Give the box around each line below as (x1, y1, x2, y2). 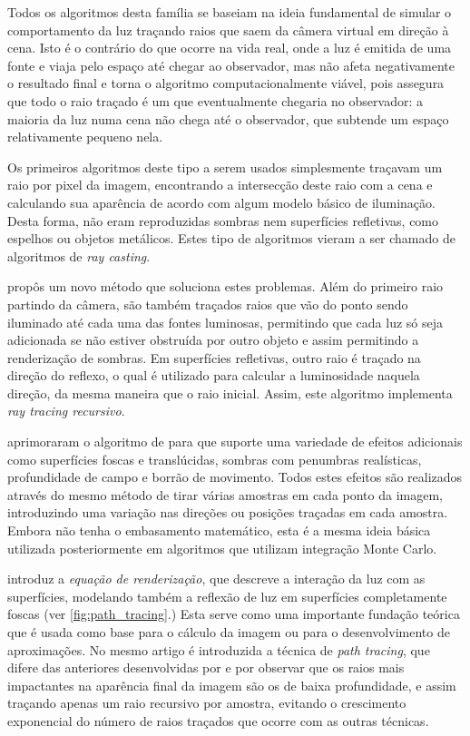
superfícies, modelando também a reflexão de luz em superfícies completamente (7, 586, 447, 605)
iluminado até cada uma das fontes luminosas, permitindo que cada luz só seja (7, 312, 443, 331)
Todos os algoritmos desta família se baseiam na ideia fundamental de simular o (7, 3, 452, 21)
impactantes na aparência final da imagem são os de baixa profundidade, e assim (7, 675, 456, 694)
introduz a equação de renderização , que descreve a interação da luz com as (7, 569, 426, 588)
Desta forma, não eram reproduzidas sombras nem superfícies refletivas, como (7, 211, 439, 230)
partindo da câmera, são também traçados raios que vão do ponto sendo (7, 294, 408, 313)
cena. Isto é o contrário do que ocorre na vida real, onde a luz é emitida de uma (7, 38, 452, 57)
